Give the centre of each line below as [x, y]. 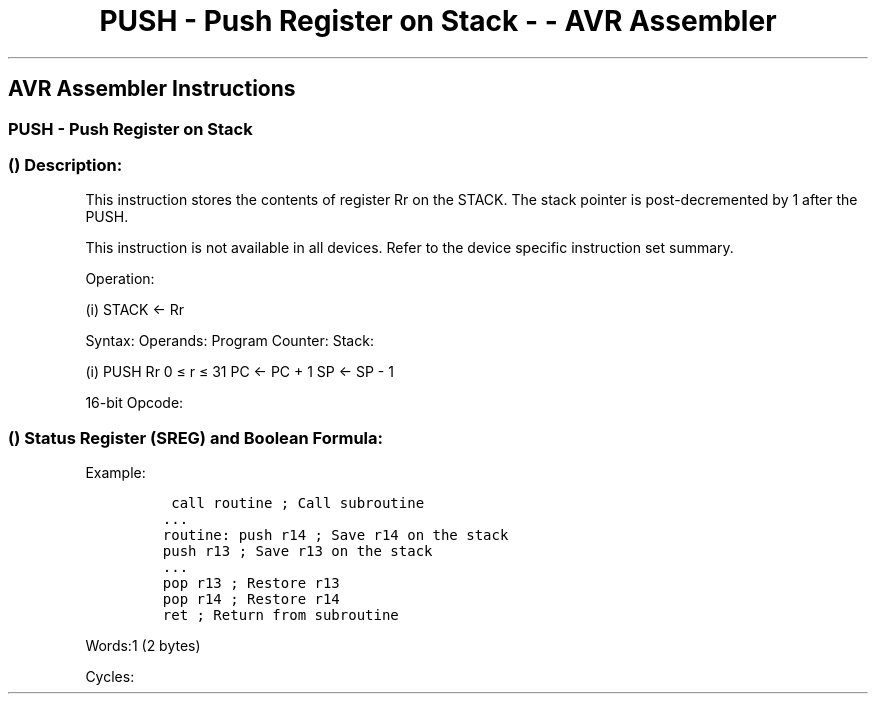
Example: [115, 473]
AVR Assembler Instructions [152, 89]
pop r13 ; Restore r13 [251, 583]
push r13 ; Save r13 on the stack [297, 551]
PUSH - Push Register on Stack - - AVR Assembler [438, 21]
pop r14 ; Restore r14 [251, 599]
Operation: [120, 279]
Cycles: [110, 677]
